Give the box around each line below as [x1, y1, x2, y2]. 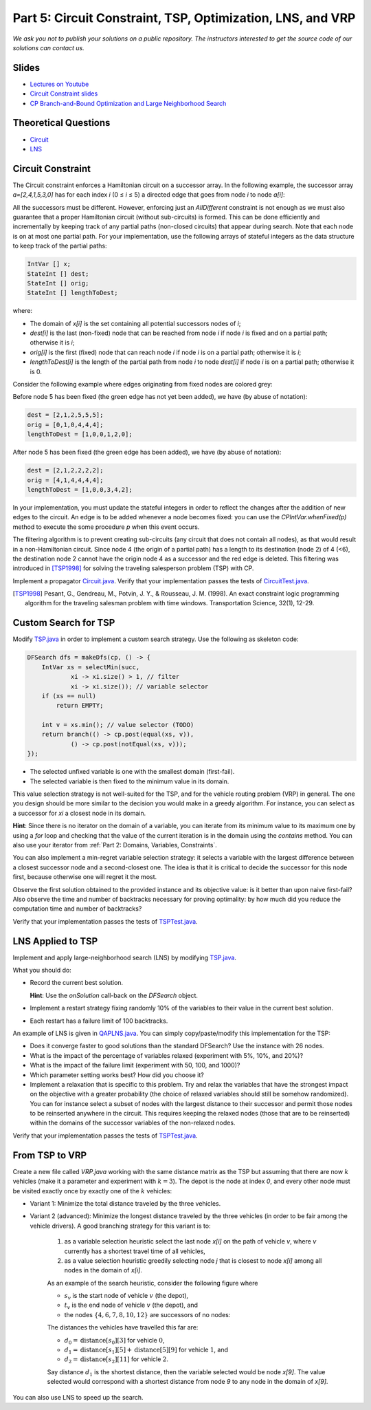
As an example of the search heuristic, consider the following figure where [47, 1279, 258, 1287]
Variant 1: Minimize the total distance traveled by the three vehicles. [30, 1199, 221, 1207]
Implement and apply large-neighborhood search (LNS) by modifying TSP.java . [12, 953, 237, 962]
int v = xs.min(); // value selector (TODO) [41, 721, 194, 729]
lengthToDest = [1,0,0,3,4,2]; [27, 486, 133, 493]
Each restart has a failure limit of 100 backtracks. [30, 1017, 168, 1025]
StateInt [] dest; [27, 270, 89, 278]
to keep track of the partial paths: [12, 241, 107, 250]
